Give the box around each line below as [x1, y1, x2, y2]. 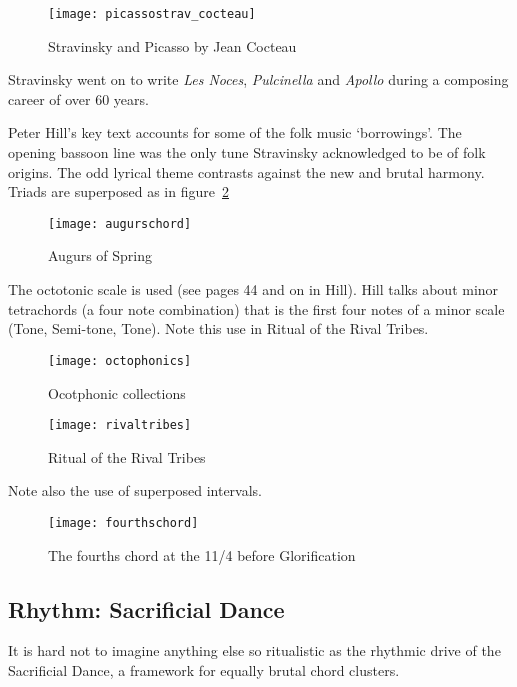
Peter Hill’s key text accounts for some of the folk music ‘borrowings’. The [8, 122, 462, 143]
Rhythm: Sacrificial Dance [8, 593, 285, 624]
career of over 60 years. [8, 88, 149, 109]
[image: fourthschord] [48, 515, 199, 530]
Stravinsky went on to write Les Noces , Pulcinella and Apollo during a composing [8, 69, 509, 90]
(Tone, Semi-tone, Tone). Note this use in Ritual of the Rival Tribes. [8, 318, 429, 339]
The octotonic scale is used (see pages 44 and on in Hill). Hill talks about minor [8, 279, 499, 300]
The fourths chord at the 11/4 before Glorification [48, 544, 356, 565]
